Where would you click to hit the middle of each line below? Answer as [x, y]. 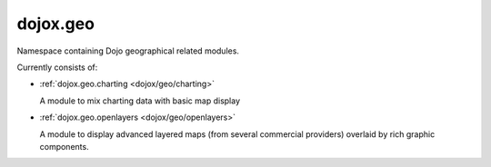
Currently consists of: [57, 67]
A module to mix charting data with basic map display [140, 101]
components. [65, 146]
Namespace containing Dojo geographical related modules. [128, 51]
